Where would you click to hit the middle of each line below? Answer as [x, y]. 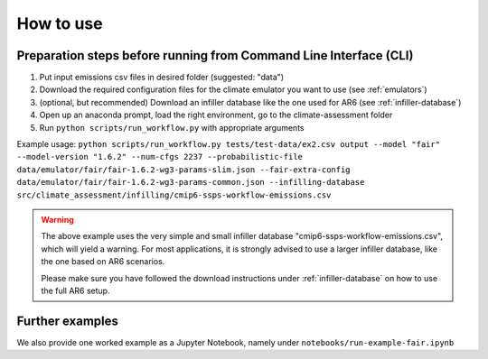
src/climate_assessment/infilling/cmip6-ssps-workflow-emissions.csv [174, 195]
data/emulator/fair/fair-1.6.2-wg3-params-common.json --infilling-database [191, 182]
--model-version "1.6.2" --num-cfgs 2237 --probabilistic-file [160, 157]
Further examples [68, 321]
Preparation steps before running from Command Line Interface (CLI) [215, 55]
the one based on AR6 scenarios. [103, 262]
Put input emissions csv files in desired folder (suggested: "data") [162, 78]
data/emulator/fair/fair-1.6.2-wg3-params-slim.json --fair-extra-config [184, 170]
